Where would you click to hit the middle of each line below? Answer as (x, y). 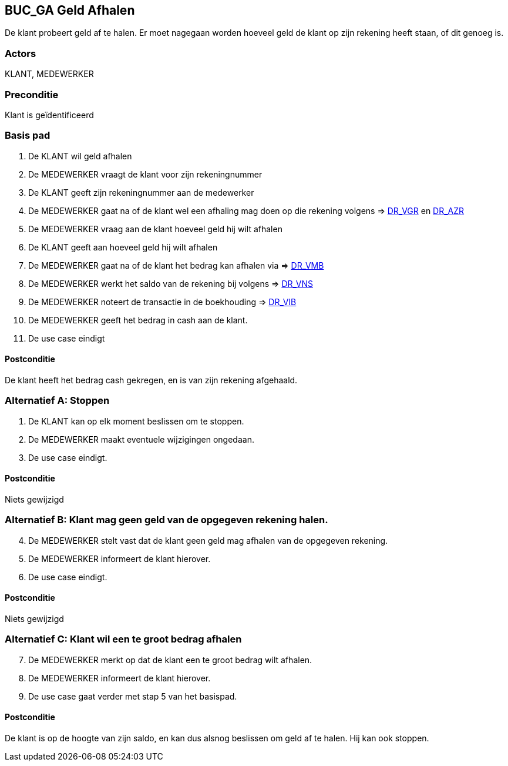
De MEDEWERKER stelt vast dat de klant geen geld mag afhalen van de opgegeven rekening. (208, 540)
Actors (21, 53)
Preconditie (32, 94)
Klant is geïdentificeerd (49, 115)
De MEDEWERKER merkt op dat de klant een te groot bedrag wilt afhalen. (170, 660)
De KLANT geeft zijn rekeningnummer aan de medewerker (141, 192)
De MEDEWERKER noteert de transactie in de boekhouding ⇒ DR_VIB (162, 302)
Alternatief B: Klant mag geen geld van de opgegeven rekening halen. (166, 520)
